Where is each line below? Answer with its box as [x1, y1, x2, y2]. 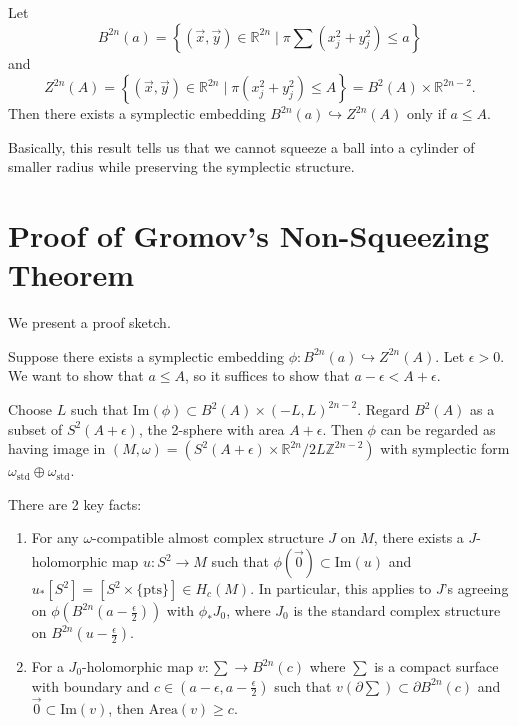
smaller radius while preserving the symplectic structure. [8, 156, 355, 177]
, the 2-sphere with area [138, 418, 285, 439]
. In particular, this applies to [250, 578, 432, 599]
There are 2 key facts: [8, 493, 142, 514]
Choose [8, 399, 53, 420]
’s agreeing [443, 578, 509, 599]
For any [31, 527, 79, 548]
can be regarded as [380, 418, 496, 439]
